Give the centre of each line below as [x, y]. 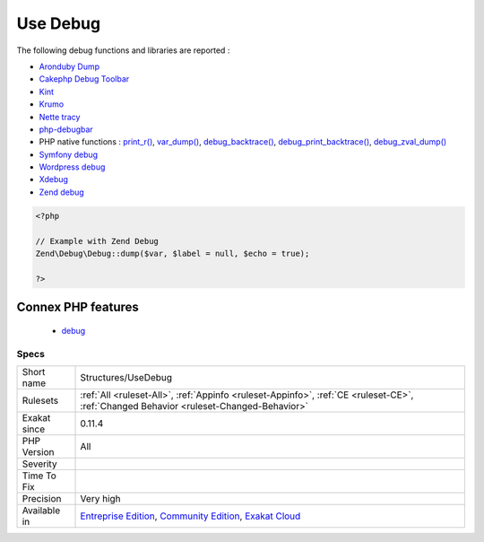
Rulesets [40, 400]
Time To [39, 476]
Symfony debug [69, 154]
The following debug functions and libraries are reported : [123, 50]
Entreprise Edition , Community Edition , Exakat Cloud [190, 516]
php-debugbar [66, 129]
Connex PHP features [78, 307]
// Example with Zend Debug [97, 241]
